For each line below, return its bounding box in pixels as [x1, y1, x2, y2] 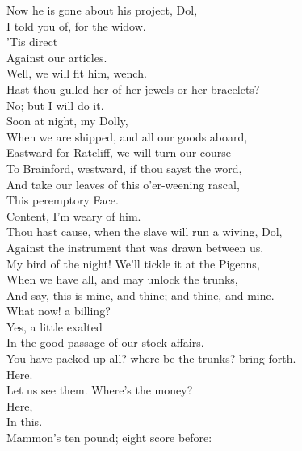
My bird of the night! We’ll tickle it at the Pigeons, [6, 255, 260, 272]
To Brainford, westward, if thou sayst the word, [6, 159, 242, 176]
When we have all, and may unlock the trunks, [6, 271, 238, 288]
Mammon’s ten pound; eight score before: [6, 429, 212, 446]
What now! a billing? [6, 302, 111, 319]
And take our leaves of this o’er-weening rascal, [6, 175, 240, 192]
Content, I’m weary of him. [6, 207, 141, 224]
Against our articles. [6, 48, 107, 65]
